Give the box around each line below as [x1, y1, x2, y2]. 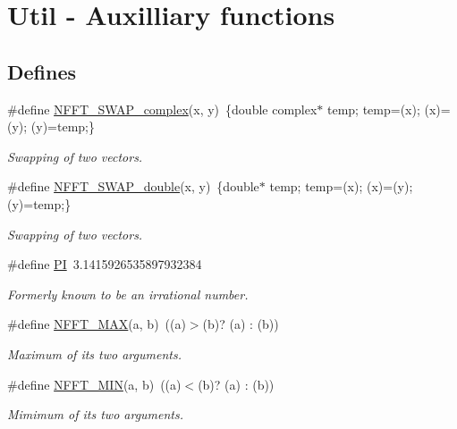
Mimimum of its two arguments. [7, 405, 184, 424]
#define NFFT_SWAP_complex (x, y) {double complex [7, 99, 317, 118]
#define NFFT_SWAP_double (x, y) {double [7, 177, 259, 196]
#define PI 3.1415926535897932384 [7, 255, 202, 273]
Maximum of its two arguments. [7, 344, 182, 363]
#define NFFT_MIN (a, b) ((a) [7, 374, 182, 393]
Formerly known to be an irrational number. [7, 284, 249, 303]
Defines [7, 57, 77, 85]
